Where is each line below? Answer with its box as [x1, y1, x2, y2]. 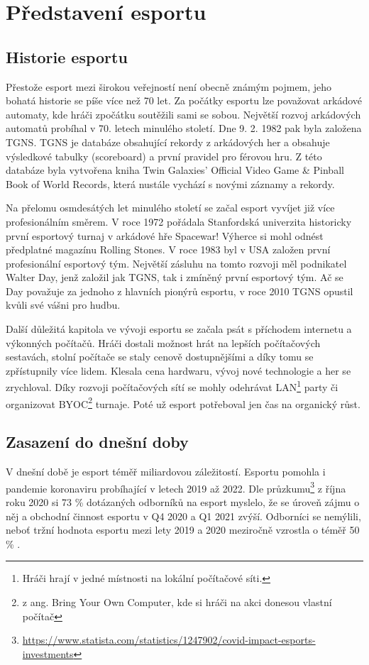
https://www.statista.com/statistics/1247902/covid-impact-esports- [22, 632, 316, 647]
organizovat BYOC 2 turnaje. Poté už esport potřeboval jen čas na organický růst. [6, 394, 360, 411]
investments [22, 646, 74, 661]
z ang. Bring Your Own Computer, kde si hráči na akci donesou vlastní [22, 594, 332, 609]
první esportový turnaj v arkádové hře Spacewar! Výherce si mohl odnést [6, 228, 324, 243]
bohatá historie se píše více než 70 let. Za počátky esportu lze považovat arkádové [6, 93, 363, 108]
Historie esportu [6, 45, 128, 67]
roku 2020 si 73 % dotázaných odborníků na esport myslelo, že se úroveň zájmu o [6, 495, 360, 509]
